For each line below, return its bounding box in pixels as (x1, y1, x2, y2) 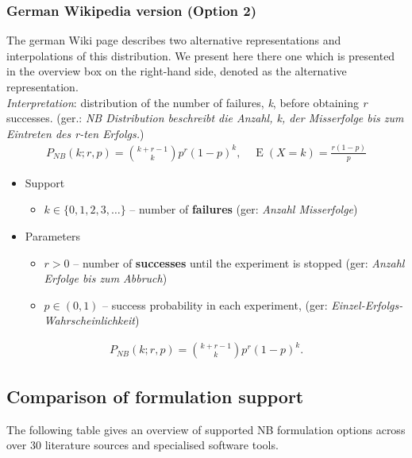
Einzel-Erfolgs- (331, 296, 403, 313)
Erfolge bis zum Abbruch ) (44, 270, 167, 287)
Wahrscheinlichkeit (44, 312, 135, 329)
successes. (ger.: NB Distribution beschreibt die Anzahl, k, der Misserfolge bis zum (6, 110, 404, 126)
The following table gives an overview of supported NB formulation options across (6, 421, 406, 437)
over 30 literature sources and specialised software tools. (6, 437, 279, 453)
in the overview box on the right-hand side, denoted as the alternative (6, 63, 347, 79)
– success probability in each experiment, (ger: (102, 296, 328, 313)
